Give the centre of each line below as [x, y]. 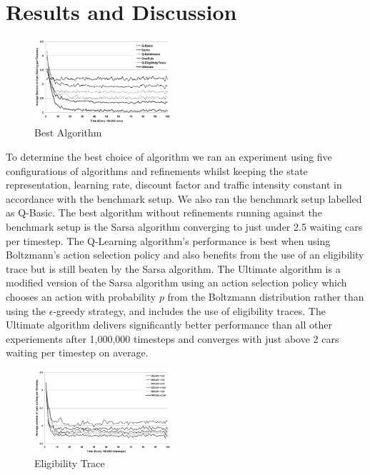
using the [26, 310]
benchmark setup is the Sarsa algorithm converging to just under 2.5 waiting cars [184, 227]
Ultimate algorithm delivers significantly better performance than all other [169, 325]
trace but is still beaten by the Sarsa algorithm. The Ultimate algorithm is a [173, 268]
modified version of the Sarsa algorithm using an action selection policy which [176, 282]
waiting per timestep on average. [77, 352]
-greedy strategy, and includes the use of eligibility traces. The [189, 310]
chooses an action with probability [81, 296]
